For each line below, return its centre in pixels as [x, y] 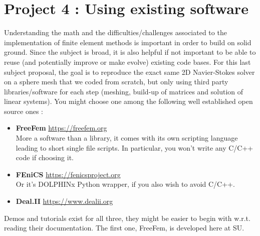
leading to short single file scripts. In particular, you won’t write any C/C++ [135, 147]
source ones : [24, 111]
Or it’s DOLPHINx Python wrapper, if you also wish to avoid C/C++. [125, 184]
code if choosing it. [45, 157]
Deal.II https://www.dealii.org [64, 201]
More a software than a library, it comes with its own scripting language [127, 138]
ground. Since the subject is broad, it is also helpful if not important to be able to [130, 52]
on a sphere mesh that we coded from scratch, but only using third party [116, 82]
